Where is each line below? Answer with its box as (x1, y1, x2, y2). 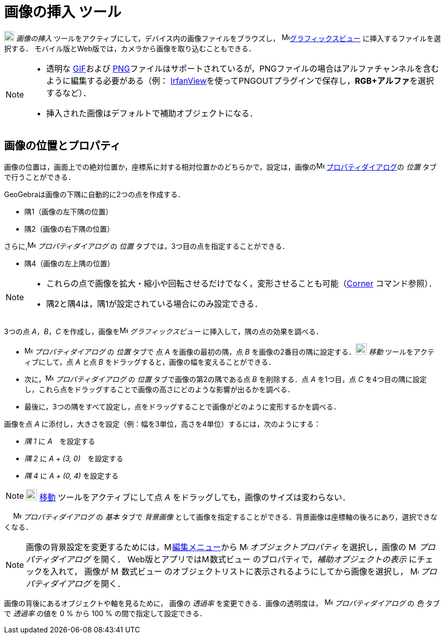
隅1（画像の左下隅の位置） (24, 207, 113, 216)
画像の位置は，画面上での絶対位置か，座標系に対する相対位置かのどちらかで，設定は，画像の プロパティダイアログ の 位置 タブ (4, 162, 437, 171)
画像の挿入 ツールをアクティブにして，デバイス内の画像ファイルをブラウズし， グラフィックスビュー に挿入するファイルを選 (16, 34, 441, 43)
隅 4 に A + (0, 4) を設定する (24, 471, 119, 480)
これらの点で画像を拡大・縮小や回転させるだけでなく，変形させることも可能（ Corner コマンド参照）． (46, 278, 437, 289)
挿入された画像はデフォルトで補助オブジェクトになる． (46, 108, 258, 118)
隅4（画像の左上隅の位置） (24, 259, 115, 268)
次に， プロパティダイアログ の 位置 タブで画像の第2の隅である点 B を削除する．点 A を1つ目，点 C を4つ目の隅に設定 (24, 374, 427, 384)
